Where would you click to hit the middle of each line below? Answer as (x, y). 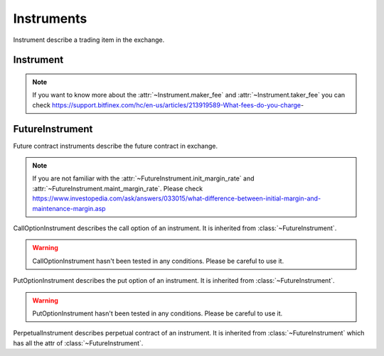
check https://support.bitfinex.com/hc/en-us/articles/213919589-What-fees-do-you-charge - (168, 105)
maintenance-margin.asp (69, 208)
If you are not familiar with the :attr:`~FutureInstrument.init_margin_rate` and (143, 178)
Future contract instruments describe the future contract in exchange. (116, 146)
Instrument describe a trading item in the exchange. (89, 40)
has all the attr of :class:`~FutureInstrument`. (78, 343)
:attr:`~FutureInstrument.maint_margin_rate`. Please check (117, 188)
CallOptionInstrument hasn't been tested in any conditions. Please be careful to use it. (158, 261)
